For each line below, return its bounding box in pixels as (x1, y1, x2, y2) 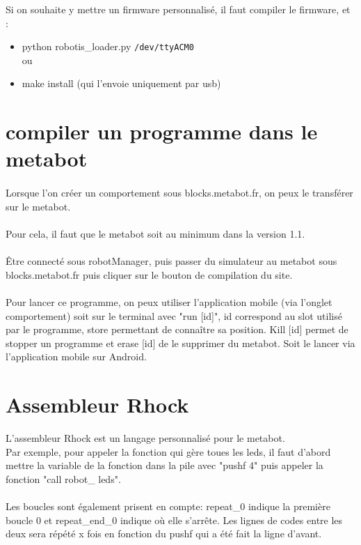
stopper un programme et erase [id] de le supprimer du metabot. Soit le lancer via (6, 335, 355, 350)
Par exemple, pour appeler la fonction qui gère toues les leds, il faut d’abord (6, 444, 331, 459)
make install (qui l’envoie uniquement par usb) (22, 76, 221, 91)
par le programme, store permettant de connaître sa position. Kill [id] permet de (6, 322, 348, 337)
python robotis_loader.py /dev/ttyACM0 (22, 39, 194, 54)
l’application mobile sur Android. (6, 349, 147, 364)
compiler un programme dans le (6, 117, 318, 146)
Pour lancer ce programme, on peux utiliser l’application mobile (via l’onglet (6, 294, 332, 309)
